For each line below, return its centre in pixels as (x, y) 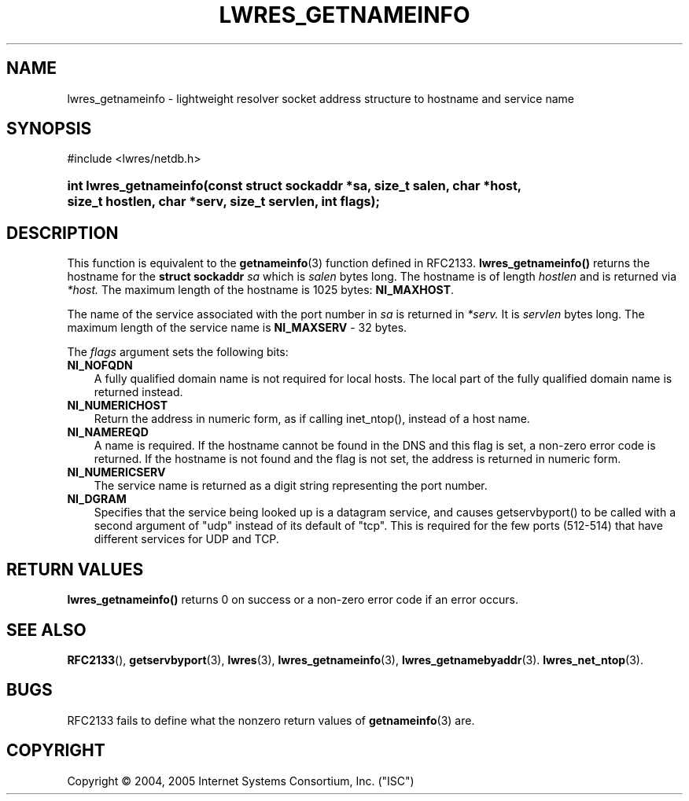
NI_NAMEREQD (108, 432)
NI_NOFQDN (100, 366)
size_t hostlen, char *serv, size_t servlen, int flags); (224, 202)
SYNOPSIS (49, 129)
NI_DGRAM (97, 499)
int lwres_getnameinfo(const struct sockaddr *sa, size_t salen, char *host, (294, 186)
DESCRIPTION (63, 233)
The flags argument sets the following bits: (178, 352)
